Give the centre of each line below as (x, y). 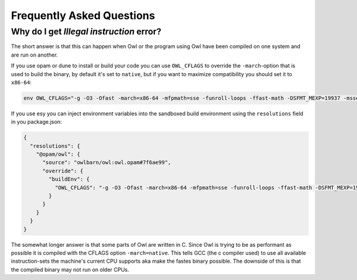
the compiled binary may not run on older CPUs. (70, 269)
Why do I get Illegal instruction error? (86, 32)
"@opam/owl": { (58, 154)
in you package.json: (37, 122)
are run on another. (35, 55)
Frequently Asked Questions (83, 15)
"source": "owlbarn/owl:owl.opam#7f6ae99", (107, 163)
